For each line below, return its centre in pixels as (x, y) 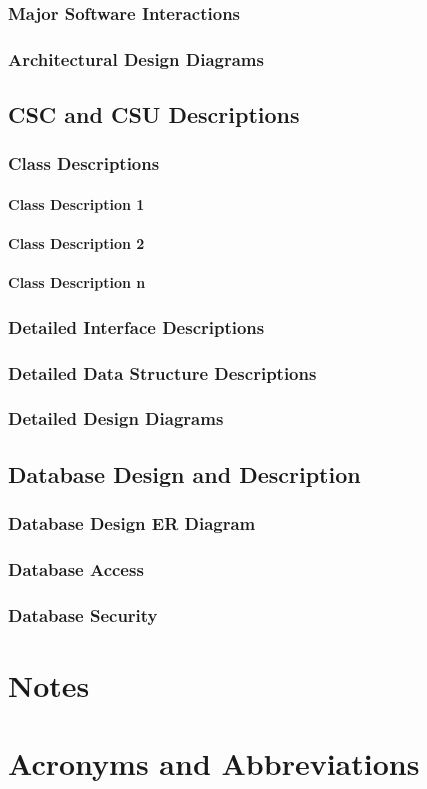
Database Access (76, 568)
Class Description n (77, 282)
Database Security (83, 614)
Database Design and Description (184, 473)
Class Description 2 (76, 243)
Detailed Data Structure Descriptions (162, 372)
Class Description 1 (76, 203)
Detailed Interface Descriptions (136, 326)
